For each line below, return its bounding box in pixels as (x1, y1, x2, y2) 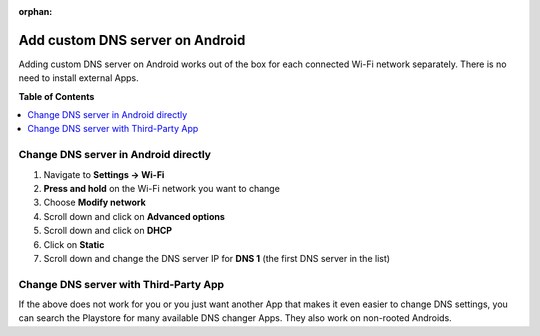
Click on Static (43, 238, 105, 250)
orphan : (18, 6, 53, 17)
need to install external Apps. (18, 72, 139, 84)
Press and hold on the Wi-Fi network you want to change (43, 183, 280, 194)
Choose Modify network (43, 196, 147, 209)
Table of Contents (18, 90, 95, 102)
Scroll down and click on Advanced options (43, 210, 225, 222)
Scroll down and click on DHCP (43, 225, 173, 237)
